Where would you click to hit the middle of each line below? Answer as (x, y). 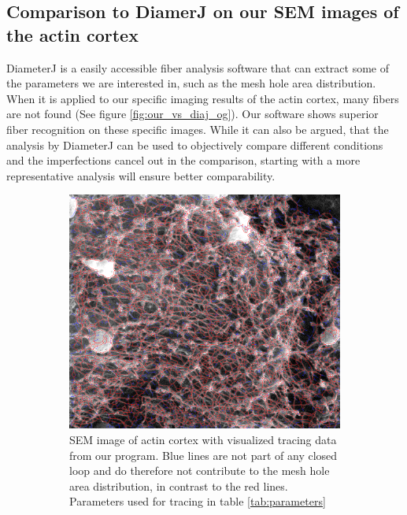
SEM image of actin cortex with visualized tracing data (203, 439)
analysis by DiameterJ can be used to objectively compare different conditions (195, 144)
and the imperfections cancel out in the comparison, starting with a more (183, 160)
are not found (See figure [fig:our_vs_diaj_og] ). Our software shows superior (192, 114)
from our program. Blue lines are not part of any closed (203, 455)
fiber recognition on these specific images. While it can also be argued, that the (198, 129)
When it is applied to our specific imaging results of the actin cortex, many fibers (203, 98)
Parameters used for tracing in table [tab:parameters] (198, 501)
